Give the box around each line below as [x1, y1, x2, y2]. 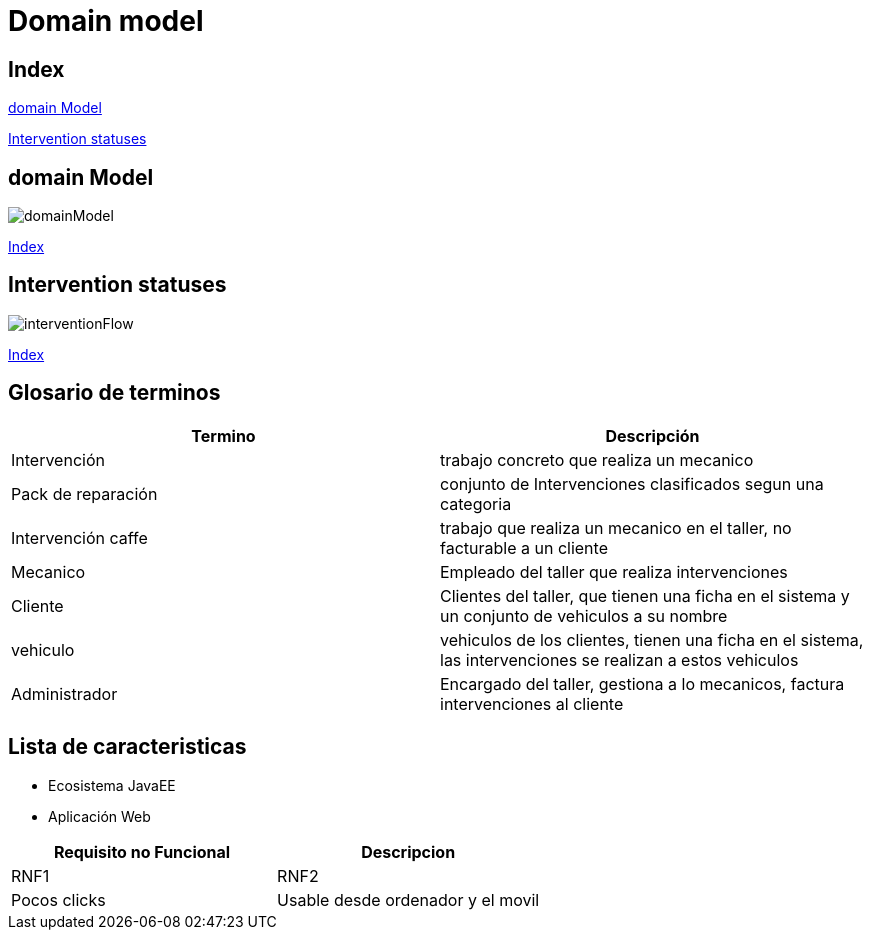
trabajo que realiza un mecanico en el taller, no [440, 517, 792, 538]
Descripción [605, 425, 700, 446]
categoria [440, 493, 512, 514]
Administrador [11, 683, 118, 704]
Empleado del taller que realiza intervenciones [440, 561, 788, 582]
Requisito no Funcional [53, 841, 231, 862]
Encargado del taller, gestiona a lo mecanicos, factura [440, 673, 845, 694]
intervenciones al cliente [440, 693, 624, 714]
